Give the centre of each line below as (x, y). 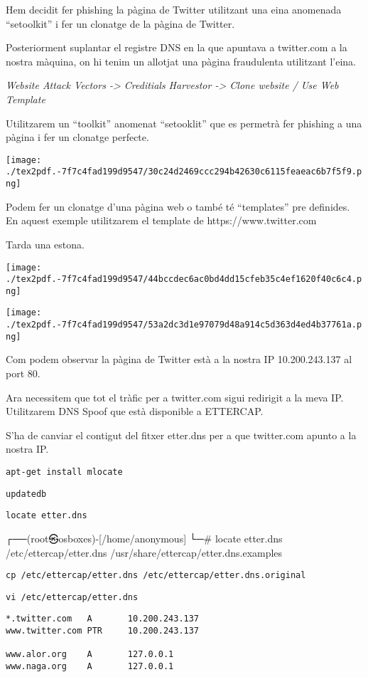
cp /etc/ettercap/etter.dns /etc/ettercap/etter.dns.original (156, 576)
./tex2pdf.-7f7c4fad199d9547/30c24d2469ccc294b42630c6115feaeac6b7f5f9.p (184, 172)
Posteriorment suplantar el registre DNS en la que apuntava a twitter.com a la (177, 47)
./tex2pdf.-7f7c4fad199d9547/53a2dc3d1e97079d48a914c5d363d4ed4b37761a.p (184, 325)
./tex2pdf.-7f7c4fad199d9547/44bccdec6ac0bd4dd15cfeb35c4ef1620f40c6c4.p (184, 279)
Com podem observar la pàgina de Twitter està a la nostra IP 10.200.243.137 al (179, 359)
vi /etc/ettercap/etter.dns (72, 597)
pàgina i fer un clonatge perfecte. (77, 137)
